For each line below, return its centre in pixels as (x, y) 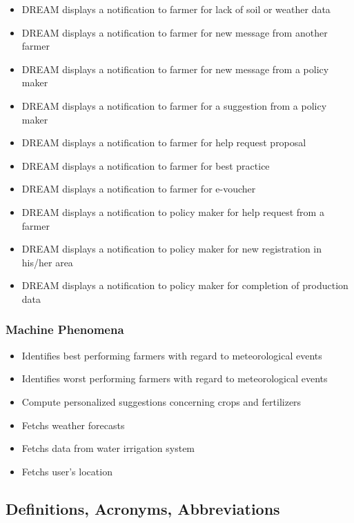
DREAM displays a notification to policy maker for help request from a (173, 211)
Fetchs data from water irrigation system (108, 448)
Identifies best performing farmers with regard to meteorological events (172, 355)
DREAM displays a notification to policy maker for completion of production (185, 285)
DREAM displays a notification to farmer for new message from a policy (175, 69)
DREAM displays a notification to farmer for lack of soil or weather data (176, 9)
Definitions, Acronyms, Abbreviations (143, 508)
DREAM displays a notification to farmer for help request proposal (164, 142)
